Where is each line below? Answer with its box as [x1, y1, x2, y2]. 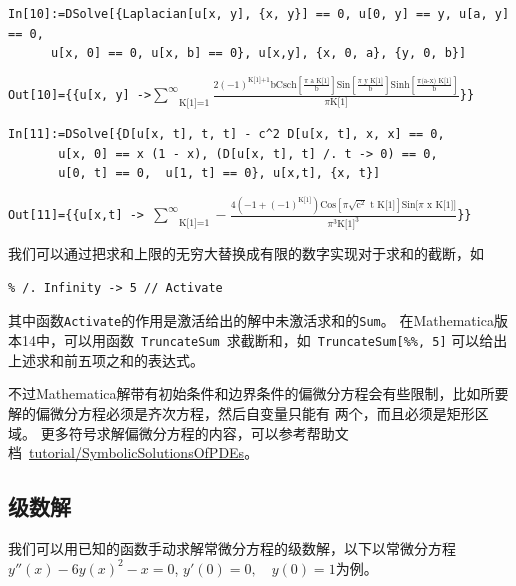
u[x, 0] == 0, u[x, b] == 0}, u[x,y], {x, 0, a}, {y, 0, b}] [50, 46, 467, 61]
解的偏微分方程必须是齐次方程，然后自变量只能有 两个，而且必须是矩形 [8, 402, 475, 423]
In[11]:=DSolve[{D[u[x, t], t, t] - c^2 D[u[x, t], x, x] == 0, [8, 127, 445, 142]
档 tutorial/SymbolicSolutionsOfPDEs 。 [8, 442, 259, 463]
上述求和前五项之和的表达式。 [8, 349, 204, 370]
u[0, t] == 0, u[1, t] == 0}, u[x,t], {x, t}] [58, 166, 381, 181]
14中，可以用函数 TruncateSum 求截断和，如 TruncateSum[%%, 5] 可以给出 [21, 330, 508, 351]
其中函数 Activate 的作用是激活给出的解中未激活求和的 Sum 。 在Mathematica [8, 310, 494, 331]
